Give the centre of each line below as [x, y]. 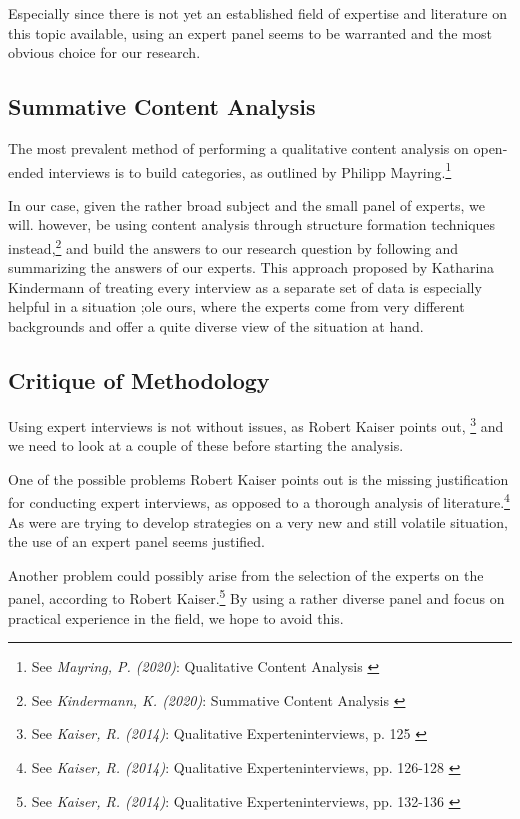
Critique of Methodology [139, 380]
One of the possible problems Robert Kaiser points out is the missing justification [258, 478]
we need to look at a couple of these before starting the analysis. [206, 445]
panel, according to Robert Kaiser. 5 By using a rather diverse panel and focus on [256, 596]
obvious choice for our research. [104, 52]
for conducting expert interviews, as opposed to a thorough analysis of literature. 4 [259, 500]
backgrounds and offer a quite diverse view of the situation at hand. [216, 326]
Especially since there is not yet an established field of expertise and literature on [257, 13]
